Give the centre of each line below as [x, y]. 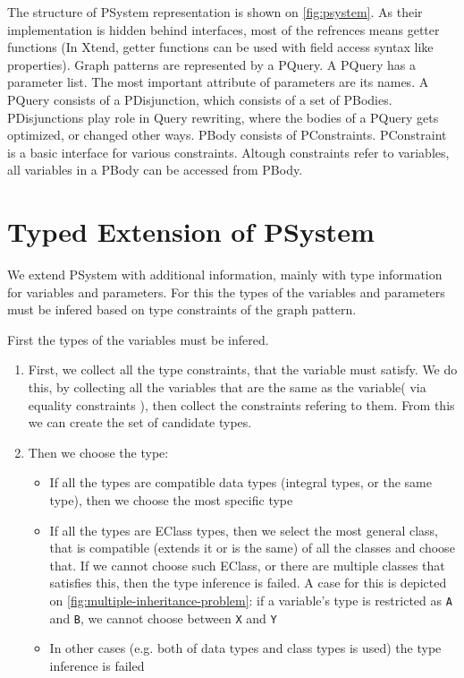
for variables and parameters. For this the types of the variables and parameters [226, 292]
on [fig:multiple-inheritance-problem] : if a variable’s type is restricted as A [251, 600]
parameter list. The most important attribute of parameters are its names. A [218, 82]
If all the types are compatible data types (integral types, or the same [240, 482]
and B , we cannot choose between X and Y [163, 618]
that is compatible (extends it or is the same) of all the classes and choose [252, 548]
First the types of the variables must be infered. [138, 339]
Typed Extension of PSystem [191, 232]
